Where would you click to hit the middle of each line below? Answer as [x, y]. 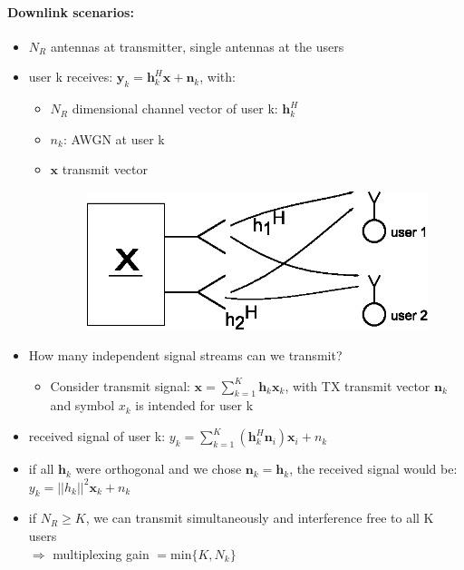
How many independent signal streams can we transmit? [185, 355]
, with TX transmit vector [358, 385]
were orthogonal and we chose [159, 469]
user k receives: [71, 77]
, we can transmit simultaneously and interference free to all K [260, 518]
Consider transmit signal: [120, 385]
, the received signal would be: [373, 469]
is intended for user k [194, 405]
